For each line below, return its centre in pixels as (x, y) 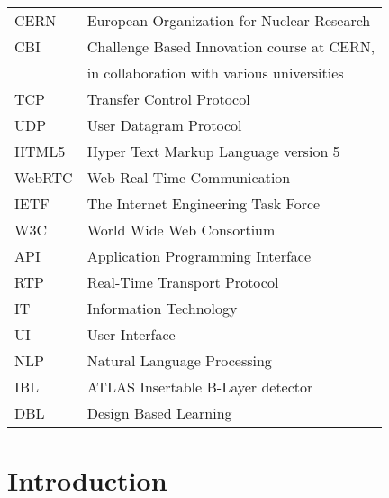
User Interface (131, 334)
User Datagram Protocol (164, 125)
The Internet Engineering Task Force (204, 203)
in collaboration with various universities (215, 73)
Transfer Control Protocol (168, 99)
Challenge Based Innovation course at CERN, (231, 46)
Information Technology (162, 308)
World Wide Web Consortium (181, 230)
